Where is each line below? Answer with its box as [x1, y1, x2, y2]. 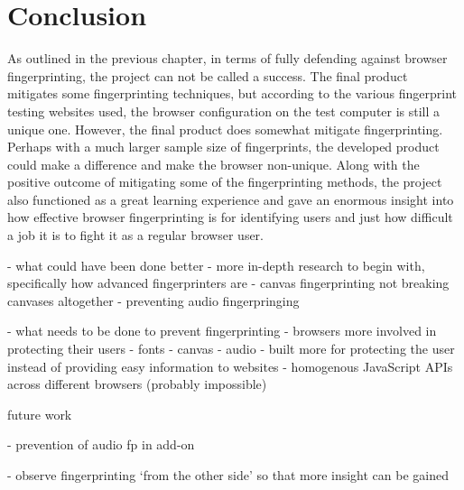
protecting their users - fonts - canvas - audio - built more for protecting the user [7, 339, 455, 358]
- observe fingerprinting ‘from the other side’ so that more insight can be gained [7, 466, 449, 484]
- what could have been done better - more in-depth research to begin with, [7, 255, 425, 274]
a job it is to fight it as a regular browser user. [7, 226, 264, 245]
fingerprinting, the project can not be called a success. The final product [7, 66, 408, 85]
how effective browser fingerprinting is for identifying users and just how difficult [7, 208, 453, 227]
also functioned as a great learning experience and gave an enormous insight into [7, 190, 454, 208]
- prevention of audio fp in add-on [7, 435, 195, 454]
